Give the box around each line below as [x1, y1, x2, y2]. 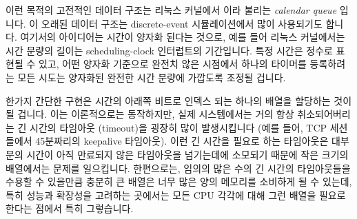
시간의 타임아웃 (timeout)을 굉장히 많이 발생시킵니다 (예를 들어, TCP [30, 120, 327, 134]
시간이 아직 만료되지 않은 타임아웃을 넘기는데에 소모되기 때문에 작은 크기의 [26, 147, 349, 161]
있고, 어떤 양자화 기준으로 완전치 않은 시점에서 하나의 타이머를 [38, 56, 307, 71]
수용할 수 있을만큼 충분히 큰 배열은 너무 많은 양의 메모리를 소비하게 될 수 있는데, [6, 174, 352, 189]
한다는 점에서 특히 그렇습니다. [6, 201, 134, 216]
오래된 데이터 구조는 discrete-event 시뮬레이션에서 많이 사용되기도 [41, 16, 323, 30]
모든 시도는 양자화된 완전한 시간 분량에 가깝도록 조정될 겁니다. [17, 70, 286, 84]
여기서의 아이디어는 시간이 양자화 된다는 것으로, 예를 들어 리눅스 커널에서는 [20, 30, 345, 44]
